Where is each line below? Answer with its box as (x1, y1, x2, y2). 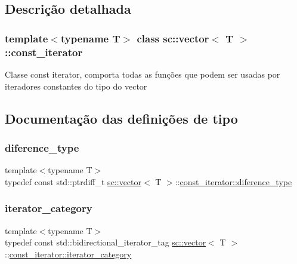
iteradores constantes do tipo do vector (5, 79, 147, 92)
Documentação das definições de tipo (5, 109, 238, 127)
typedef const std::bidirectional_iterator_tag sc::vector (5, 236, 206, 248)
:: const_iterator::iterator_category (5, 247, 132, 260)
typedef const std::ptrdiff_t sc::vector (5, 175, 141, 188)
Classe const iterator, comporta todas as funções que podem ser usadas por (5, 67, 280, 80)
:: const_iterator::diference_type (175, 175, 292, 188)
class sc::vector (137, 30, 209, 45)
